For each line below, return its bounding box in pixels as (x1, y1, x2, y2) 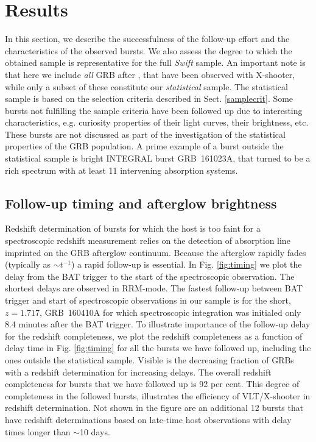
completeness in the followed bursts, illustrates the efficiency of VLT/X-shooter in (5, 389, 311, 402)
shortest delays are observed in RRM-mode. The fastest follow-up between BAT (5, 282, 303, 294)
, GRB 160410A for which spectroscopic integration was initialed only (40, 305, 301, 318)
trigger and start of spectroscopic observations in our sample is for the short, (5, 294, 291, 307)
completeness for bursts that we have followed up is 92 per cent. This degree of (5, 377, 300, 390)
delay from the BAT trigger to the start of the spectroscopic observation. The (5, 269, 295, 282)
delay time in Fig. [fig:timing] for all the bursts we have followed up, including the (5, 341, 311, 354)
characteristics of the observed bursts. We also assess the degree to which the (5, 44, 292, 57)
